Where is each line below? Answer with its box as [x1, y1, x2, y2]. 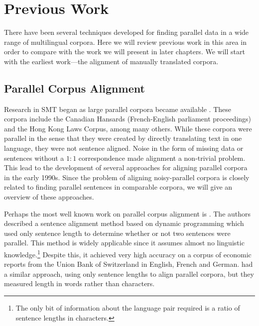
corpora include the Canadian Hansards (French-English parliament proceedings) [4, 113, 252, 124]
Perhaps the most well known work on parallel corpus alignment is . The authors [4, 208, 251, 218]
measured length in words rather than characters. [4, 278, 155, 289]
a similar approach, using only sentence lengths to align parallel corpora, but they [4, 268, 254, 279]
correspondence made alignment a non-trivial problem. [78, 152, 246, 163]
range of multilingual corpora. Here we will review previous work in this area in [4, 36, 247, 47]
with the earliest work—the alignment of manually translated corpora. [4, 56, 219, 66]
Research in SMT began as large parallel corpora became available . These [4, 104, 231, 114]
